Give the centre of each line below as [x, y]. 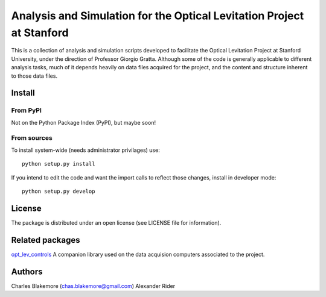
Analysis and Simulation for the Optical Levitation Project [158, 16]
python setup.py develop [59, 191]
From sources [32, 138]
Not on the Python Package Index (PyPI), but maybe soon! [84, 122]
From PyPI [27, 110]
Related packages [46, 240]
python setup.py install [59, 164]
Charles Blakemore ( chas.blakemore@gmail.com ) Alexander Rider [93, 286]
